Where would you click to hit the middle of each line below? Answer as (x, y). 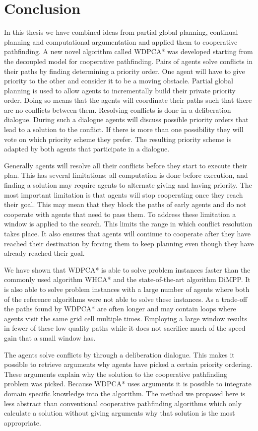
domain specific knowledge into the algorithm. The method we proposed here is (125, 393)
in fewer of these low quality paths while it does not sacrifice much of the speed (125, 328)
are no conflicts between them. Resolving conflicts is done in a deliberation (118, 109)
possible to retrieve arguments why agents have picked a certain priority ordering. (128, 364)
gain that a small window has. (50, 337)
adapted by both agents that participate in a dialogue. (87, 149)
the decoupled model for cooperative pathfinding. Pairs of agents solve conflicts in (129, 61)
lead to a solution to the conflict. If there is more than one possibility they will (124, 129)
